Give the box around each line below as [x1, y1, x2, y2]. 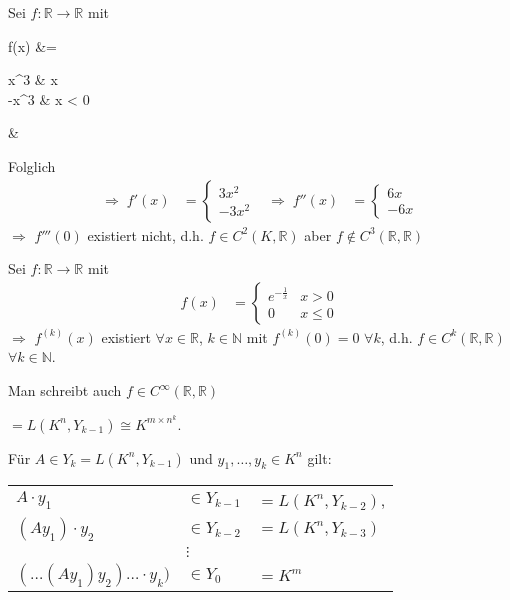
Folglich [8, 155, 56, 176]
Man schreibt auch [8, 380, 122, 400]
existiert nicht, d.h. [87, 224, 204, 245]
